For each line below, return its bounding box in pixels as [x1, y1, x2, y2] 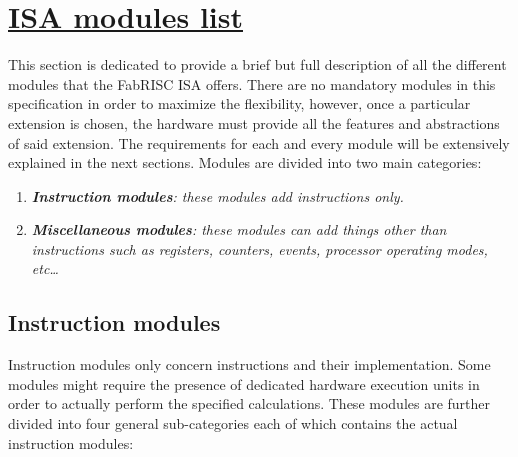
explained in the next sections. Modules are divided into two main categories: [8, 152, 482, 173]
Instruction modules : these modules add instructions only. [31, 185, 404, 206]
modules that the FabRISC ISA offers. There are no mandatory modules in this [8, 73, 496, 94]
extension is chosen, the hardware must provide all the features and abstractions [8, 112, 500, 133]
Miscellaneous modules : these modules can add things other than [31, 219, 447, 240]
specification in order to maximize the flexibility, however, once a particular [8, 93, 471, 114]
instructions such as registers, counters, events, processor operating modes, [31, 238, 488, 259]
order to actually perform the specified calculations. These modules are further [8, 393, 491, 414]
